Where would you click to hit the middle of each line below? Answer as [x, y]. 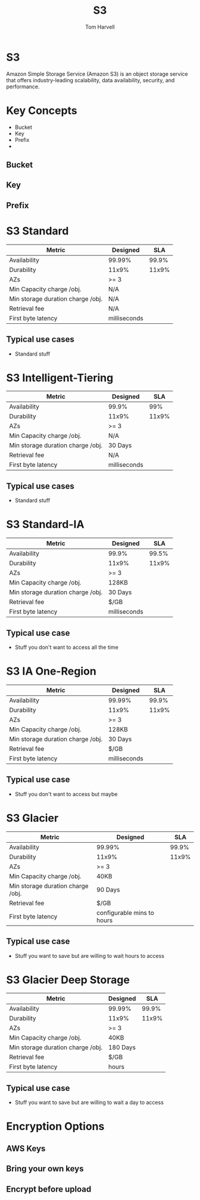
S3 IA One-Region [51, 671]
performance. [23, 86]
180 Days [122, 1047]
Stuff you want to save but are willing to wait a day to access [89, 1102]
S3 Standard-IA [45, 525]
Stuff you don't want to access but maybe [66, 794]
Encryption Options [55, 1126]
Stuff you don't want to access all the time [67, 647]
